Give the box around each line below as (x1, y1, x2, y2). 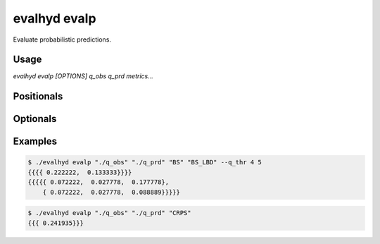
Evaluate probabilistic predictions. (13, 35, 112, 44)
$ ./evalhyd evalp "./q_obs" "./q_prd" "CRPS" (27, 209, 191, 217)
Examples (13, 135, 58, 147)
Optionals (13, 113, 57, 125)
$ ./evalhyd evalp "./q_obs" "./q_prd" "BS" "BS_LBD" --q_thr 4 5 (27, 159, 262, 166)
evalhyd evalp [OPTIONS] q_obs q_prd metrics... (13, 72, 154, 80)
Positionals (13, 90, 63, 102)
